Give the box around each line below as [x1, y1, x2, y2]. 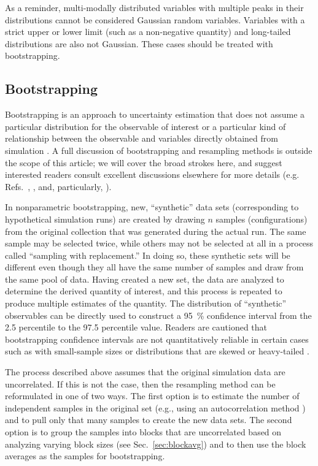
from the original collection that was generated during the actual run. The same [5, 224, 306, 237]
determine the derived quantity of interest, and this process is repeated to [5, 285, 282, 297]
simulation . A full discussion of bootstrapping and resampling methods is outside [5, 143, 312, 156]
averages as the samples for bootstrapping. [5, 449, 165, 462]
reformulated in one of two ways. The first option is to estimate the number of [5, 389, 300, 402]
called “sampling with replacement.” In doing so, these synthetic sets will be [5, 248, 290, 261]
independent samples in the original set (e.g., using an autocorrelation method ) [5, 401, 306, 414]
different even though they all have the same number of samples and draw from [5, 261, 304, 273]
